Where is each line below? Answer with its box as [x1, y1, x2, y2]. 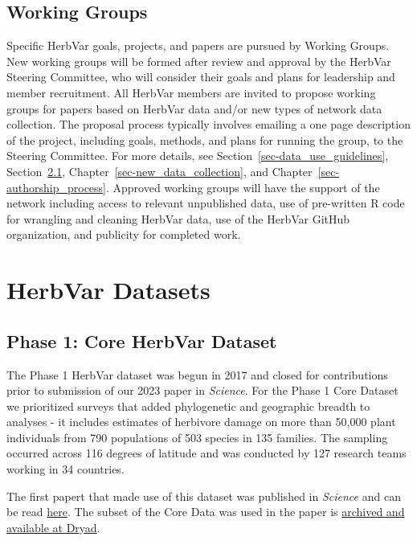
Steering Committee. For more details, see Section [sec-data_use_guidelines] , [6, 147, 389, 164]
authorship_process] [6, 178, 106, 195]
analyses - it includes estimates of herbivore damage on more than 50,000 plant [6, 413, 396, 430]
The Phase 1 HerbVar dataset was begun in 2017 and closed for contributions [6, 366, 388, 383]
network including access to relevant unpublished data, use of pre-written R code [6, 195, 405, 211]
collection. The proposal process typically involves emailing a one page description [6, 116, 411, 133]
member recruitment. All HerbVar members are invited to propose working [6, 84, 376, 100]
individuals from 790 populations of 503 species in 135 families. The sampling [6, 428, 388, 445]
